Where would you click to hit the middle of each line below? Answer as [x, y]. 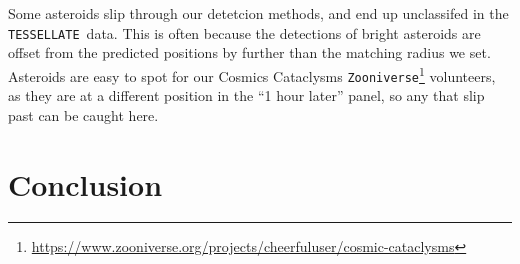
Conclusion [85, 183]
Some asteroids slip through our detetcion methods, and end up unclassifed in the [258, 13]
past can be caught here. [83, 114]
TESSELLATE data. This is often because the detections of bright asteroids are [244, 32]
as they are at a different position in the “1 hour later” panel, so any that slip [246, 95]
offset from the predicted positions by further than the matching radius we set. [249, 52]
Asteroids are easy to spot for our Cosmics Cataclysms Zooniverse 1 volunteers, [252, 74]
